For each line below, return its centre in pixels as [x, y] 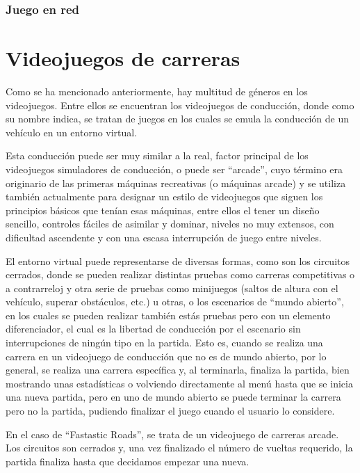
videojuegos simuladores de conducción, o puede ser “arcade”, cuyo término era [174, 169]
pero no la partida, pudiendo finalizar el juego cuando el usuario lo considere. [170, 411]
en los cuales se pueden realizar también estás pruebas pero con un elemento [168, 315]
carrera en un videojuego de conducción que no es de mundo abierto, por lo [166, 356]
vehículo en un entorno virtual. [72, 132]
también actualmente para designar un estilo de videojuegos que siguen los [164, 197]
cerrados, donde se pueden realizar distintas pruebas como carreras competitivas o [180, 274]
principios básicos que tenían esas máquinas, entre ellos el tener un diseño [163, 210]
